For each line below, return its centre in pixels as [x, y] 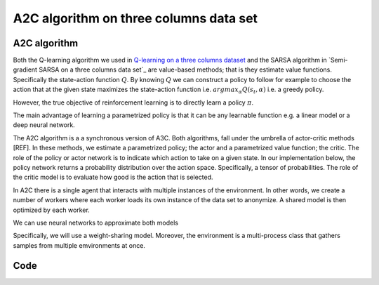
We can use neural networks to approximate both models [96, 223]
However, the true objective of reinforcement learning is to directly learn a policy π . [133, 102]
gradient [25, 69]
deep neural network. [44, 125]
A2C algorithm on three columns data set [135, 18]
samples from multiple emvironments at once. [79, 245]
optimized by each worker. [52, 210]
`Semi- [338, 60]
